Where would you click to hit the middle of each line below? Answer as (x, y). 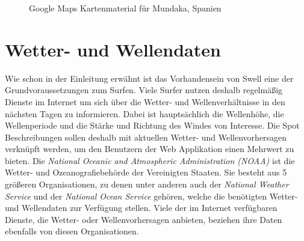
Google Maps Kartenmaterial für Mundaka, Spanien (125, 8)
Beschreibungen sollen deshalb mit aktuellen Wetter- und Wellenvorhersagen (146, 137)
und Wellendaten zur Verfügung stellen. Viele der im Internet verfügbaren (141, 208)
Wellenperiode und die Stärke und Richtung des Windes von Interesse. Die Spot (152, 125)
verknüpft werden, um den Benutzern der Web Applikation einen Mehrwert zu (150, 149)
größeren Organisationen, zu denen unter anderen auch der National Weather (147, 184)
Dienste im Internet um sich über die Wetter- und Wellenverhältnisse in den (145, 101)
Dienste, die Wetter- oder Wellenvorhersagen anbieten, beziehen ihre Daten (144, 219)
